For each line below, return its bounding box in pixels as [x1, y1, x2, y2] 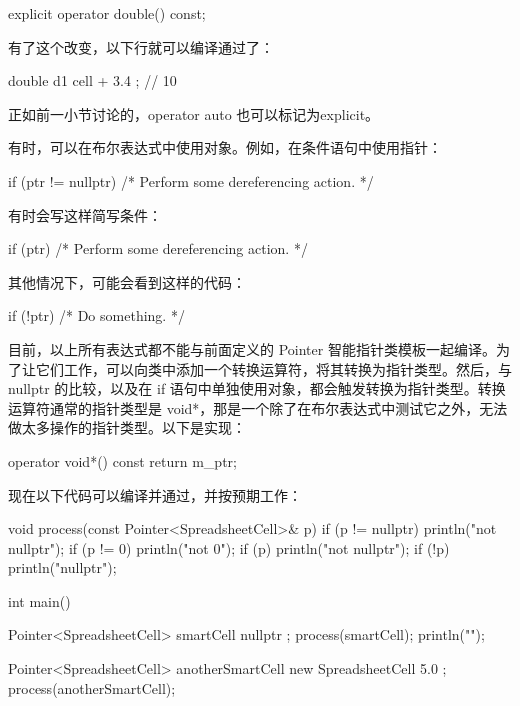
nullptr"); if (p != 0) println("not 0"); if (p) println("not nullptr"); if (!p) [8, 537, 450, 558]
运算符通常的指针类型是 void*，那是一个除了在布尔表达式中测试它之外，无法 [8, 397, 508, 418]
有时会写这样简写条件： [8, 204, 162, 225]
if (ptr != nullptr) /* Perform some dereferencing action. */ [8, 170, 374, 191]
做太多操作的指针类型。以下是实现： [8, 417, 246, 438]
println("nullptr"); [8, 557, 117, 578]
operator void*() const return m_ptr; [8, 450, 237, 471]
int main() [8, 590, 71, 611]
